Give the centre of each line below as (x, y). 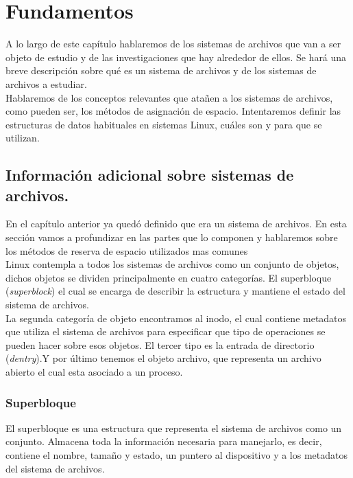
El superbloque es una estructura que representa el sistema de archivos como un (174, 428)
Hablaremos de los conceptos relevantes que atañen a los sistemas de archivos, (169, 97)
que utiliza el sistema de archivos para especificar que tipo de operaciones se (166, 331)
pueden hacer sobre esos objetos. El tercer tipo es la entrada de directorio (160, 344)
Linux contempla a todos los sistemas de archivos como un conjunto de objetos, (172, 264)
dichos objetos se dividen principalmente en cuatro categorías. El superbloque (169, 277)
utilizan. (23, 138)
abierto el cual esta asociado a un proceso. (94, 372)
